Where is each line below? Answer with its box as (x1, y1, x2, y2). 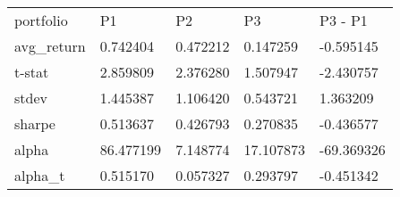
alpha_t (14, 165, 65, 185)
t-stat (14, 62, 49, 82)
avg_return (14, 36, 86, 56)
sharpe (14, 113, 55, 134)
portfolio (14, 10, 68, 30)
